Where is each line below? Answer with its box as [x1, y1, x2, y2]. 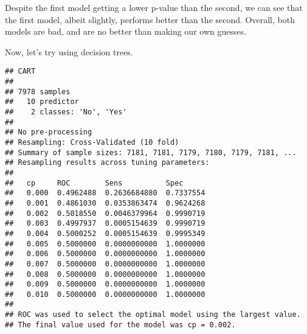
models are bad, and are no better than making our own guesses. [5, 25, 247, 38]
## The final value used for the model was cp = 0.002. [5, 320, 236, 329]
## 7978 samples [5, 87, 71, 96]
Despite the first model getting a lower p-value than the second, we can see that [5, 1, 303, 13]
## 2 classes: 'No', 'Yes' [5, 108, 127, 116]
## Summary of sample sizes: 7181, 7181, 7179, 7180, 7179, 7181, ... [5, 148, 297, 157]
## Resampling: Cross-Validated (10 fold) [5, 137, 179, 147]
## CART [5, 67, 36, 76]
